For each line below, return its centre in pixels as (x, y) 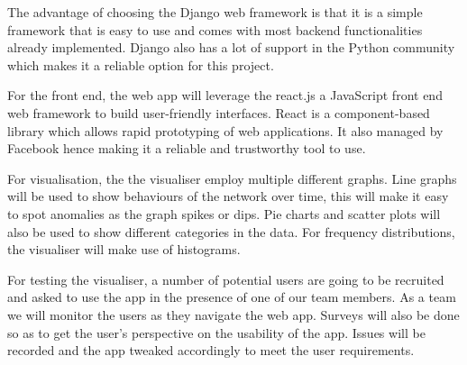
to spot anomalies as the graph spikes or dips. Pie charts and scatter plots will (224, 213)
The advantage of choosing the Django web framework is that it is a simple (215, 12)
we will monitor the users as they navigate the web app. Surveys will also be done (233, 314)
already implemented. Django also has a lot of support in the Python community (231, 47)
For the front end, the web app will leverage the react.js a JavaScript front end (225, 95)
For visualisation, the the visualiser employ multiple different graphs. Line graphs (232, 178)
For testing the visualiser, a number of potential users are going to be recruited (226, 279)
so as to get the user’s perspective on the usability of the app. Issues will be (216, 332)
